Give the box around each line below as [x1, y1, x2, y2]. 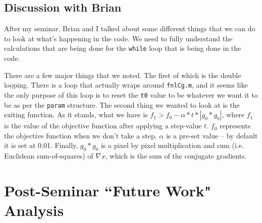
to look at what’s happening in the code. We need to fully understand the [4, 33, 233, 43]
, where [222, 109, 245, 120]
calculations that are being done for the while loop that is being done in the [4, 43, 241, 53]
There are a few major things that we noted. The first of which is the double [4, 69, 241, 80]
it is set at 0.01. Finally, [4, 140, 78, 151]
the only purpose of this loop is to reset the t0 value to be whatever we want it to [4, 89, 258, 100]
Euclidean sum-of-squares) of [4, 151, 93, 161]
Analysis [4, 200, 64, 220]
